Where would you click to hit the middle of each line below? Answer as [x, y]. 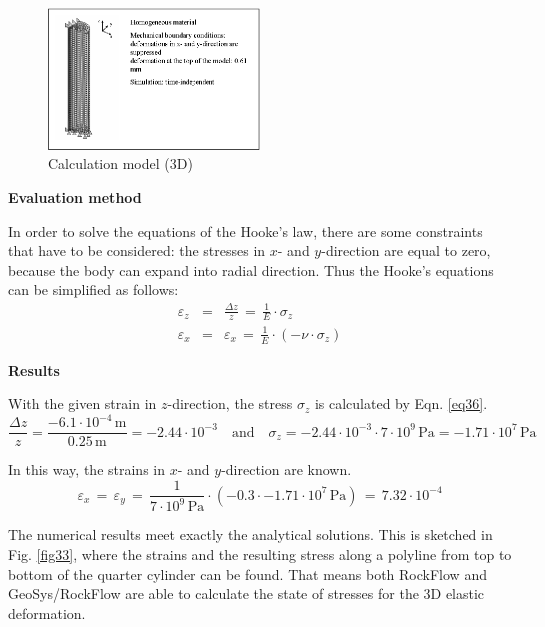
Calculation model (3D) [120, 163]
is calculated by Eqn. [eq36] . [401, 403]
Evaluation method [75, 197]
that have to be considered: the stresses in [137, 250]
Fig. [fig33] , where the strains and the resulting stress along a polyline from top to [260, 554]
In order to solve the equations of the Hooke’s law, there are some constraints [245, 230]
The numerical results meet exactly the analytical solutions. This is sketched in [250, 534]
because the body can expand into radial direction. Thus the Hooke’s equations [251, 269]
